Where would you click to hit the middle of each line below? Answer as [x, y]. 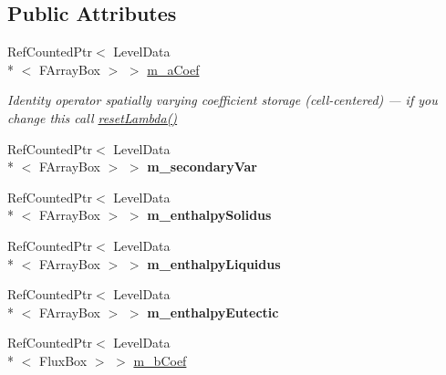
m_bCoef [160, 360]
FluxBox [63, 360]
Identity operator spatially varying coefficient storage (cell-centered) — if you [223, 100]
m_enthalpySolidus [209, 215]
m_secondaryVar [202, 167]
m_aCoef [173, 69]
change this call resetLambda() [93, 117]
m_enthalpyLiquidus [214, 263]
